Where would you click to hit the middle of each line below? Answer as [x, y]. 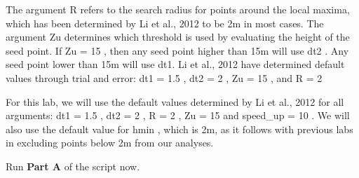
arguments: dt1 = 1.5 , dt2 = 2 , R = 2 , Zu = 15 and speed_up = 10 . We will [178, 115]
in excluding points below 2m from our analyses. [110, 143]
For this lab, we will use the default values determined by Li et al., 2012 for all [175, 101]
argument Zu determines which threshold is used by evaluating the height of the [178, 37]
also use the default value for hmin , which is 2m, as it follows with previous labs [179, 129]
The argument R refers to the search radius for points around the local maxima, [178, 9]
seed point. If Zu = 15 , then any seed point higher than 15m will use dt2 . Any [177, 50]
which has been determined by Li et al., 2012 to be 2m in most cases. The [165, 23]
